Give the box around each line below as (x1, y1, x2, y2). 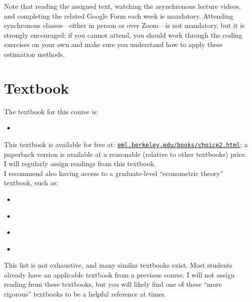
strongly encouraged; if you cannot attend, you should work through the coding (4, 29, 242, 40)
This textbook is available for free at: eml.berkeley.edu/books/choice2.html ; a (4, 139, 248, 149)
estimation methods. (4, 49, 65, 59)
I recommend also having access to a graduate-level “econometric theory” (4, 168, 224, 178)
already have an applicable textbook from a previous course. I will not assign (4, 269, 235, 279)
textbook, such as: (4, 177, 58, 188)
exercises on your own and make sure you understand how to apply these (4, 39, 223, 50)
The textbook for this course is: (4, 106, 98, 116)
